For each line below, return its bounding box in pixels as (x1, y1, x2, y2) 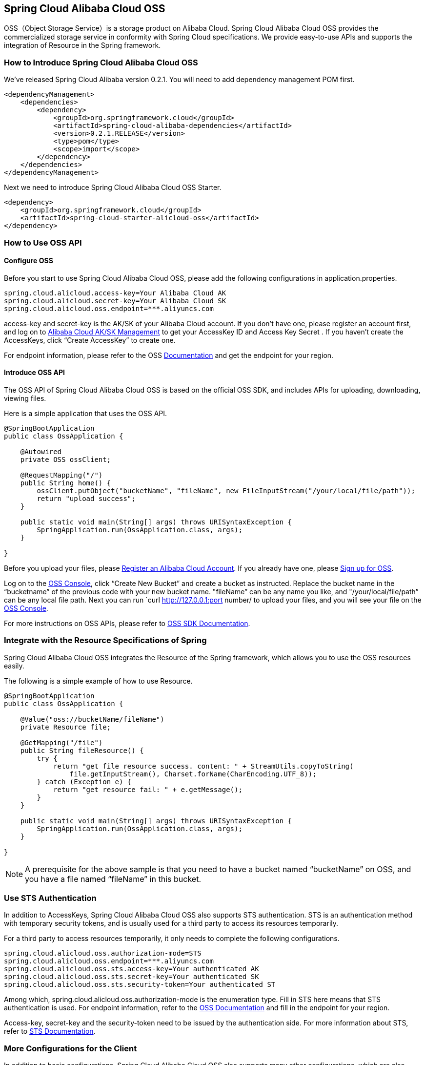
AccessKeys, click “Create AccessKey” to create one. (4, 335, 176, 344)
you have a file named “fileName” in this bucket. (25, 874, 201, 884)
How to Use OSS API (4, 237, 82, 248)
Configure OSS (4, 256, 53, 265)
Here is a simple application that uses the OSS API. (4, 409, 167, 418)
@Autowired (20, 447, 62, 456)
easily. (4, 661, 24, 670)
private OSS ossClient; (20, 455, 111, 463)
